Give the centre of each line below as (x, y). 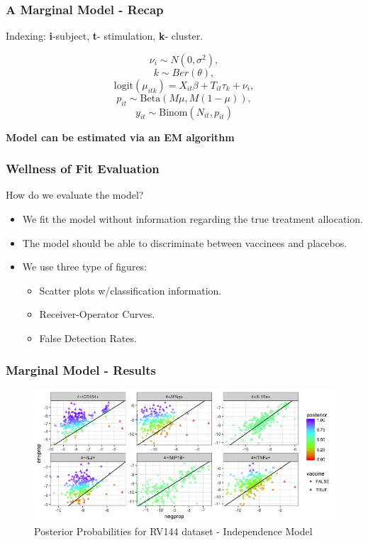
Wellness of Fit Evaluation (83, 169)
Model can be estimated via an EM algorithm (120, 137)
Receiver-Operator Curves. (97, 314)
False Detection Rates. (88, 338)
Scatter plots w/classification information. (130, 290)
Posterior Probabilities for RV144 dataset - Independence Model (173, 531)
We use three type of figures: (85, 267)
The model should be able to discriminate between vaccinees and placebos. (185, 242)
